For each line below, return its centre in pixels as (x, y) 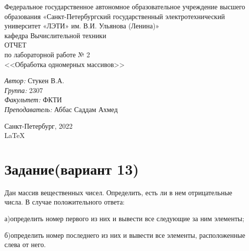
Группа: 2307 (24, 90)
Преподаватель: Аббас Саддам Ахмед (61, 109)
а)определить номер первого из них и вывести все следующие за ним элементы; (124, 218)
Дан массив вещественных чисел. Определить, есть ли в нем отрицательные (118, 192)
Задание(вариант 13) (72, 169)
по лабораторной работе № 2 (47, 54)
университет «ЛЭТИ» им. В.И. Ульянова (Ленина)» (82, 26)
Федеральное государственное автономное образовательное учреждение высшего (125, 6)
